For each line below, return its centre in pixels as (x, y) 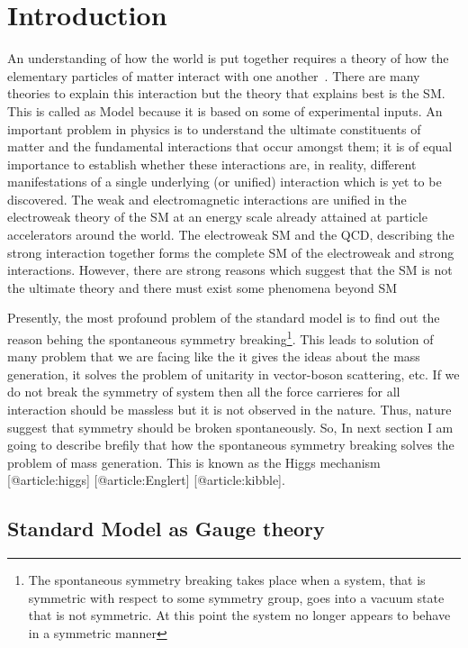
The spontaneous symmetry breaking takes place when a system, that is (227, 580)
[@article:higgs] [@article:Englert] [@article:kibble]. (146, 480)
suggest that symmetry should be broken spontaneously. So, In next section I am (230, 427)
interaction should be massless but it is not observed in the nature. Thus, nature (229, 410)
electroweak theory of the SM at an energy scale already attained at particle (217, 217)
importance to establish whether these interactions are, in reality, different (212, 164)
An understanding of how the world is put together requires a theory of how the (228, 58)
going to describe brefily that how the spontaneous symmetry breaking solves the (231, 445)
